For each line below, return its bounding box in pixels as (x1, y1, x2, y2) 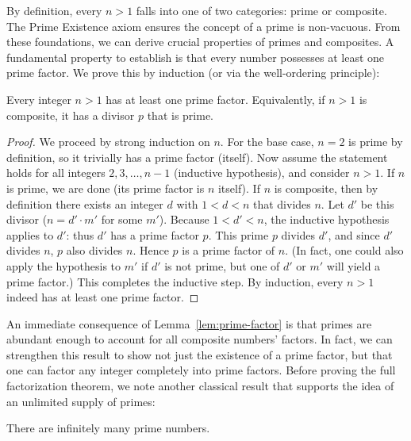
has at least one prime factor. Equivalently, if (106, 90, 325, 107)
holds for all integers (6, 164, 106, 181)
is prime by (348, 133, 403, 150)
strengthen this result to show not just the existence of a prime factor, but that (6, 346, 393, 362)
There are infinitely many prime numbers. (6, 420, 210, 436)
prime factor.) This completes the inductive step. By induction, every (6, 273, 344, 290)
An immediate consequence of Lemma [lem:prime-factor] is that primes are (6, 315, 372, 332)
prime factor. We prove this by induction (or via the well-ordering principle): (6, 64, 380, 81)
